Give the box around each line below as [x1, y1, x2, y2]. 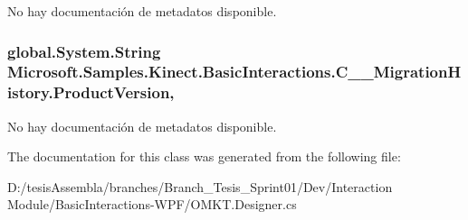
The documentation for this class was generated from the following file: [7, 147, 401, 166]
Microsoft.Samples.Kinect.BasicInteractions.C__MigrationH [7, 60, 462, 83]
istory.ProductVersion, [7, 81, 175, 104]
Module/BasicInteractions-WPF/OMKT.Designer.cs [7, 195, 297, 214]
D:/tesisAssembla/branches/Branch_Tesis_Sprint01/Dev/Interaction [7, 177, 393, 196]
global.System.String [7, 40, 161, 62]
